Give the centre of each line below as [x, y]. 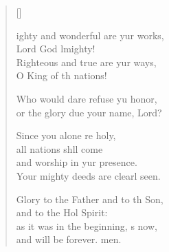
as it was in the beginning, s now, [87, 225]
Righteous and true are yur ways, [86, 62]
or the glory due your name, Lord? [89, 112]
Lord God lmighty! [56, 49]
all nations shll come [59, 148]
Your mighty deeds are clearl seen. [88, 175]
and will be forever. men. [69, 239]
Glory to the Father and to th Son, [90, 199]
